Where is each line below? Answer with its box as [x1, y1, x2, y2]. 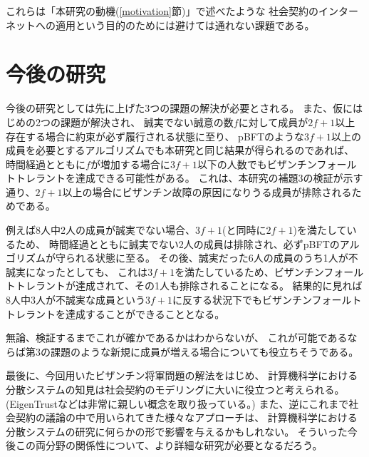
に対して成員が [238, 114, 308, 129]
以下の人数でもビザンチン [197, 156, 317, 171]
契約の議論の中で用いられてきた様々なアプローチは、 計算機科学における [15, 410, 358, 425]
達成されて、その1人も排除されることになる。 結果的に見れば [75, 278, 363, 293]
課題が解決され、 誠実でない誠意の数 [60, 114, 234, 129]
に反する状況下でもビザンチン [172, 292, 312, 307]
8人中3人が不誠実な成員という [6, 292, 145, 307]
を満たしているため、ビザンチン [175, 264, 324, 279]
